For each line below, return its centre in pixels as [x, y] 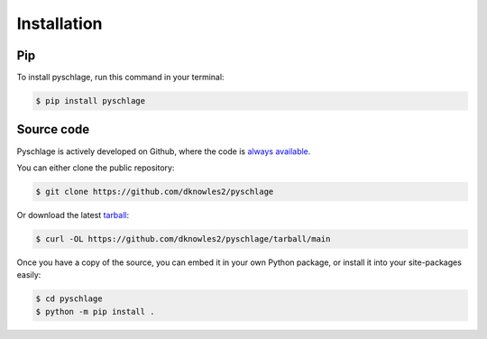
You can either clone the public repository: [96, 168]
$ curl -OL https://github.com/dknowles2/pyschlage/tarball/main [183, 238]
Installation [60, 23]
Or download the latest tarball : [73, 215]
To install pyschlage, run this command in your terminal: [120, 78]
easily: [29, 275]
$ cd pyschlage [69, 299]
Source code [53, 129]
